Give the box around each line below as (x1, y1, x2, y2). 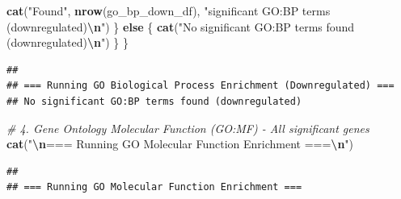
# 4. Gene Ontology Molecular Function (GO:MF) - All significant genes (6, 119, 369, 136)
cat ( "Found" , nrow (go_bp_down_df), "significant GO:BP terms (6, 2, 331, 19)
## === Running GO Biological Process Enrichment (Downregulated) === (6, 80, 395, 92)
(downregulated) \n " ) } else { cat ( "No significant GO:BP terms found (6, 18, 355, 35)
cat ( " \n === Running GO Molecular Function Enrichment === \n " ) (6, 135, 354, 152)
